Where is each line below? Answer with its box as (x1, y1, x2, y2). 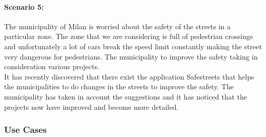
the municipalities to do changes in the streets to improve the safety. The (4, 81, 234, 92)
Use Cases (4, 123, 47, 136)
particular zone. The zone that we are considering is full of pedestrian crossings (4, 31, 253, 42)
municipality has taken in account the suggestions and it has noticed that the (4, 91, 248, 102)
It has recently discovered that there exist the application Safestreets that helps (4, 71, 254, 82)
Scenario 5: (4, 1, 44, 12)
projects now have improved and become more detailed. (4, 101, 179, 112)
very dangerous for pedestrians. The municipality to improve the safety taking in (4, 51, 258, 62)
